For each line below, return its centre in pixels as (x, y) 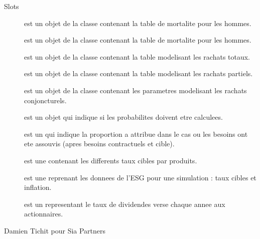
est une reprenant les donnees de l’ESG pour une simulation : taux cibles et (140, 177)
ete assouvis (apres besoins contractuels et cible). (99, 144)
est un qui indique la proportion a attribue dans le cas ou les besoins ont (136, 134)
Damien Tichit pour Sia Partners (55, 230)
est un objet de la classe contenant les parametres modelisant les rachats (136, 90)
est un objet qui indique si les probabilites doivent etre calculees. (123, 117)
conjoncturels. (45, 100)
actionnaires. (44, 214)
